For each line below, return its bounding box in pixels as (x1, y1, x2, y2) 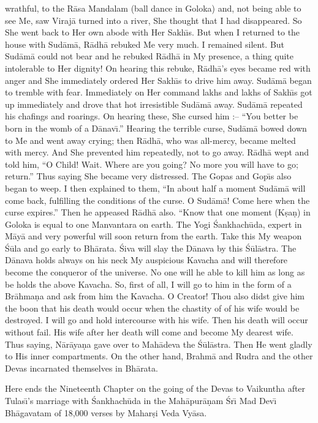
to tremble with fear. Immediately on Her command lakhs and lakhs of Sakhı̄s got (5, 86, 312, 99)
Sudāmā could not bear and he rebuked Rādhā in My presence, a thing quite (5, 50, 293, 62)
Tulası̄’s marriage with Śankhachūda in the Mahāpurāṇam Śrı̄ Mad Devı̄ (5, 394, 277, 406)
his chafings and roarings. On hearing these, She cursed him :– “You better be (5, 110, 298, 122)
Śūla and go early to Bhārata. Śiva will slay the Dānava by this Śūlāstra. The (5, 241, 297, 254)
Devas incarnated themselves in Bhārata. (5, 361, 158, 374)
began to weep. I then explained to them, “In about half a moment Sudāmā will (5, 181, 306, 194)
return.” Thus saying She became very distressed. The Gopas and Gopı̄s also (5, 170, 292, 182)
